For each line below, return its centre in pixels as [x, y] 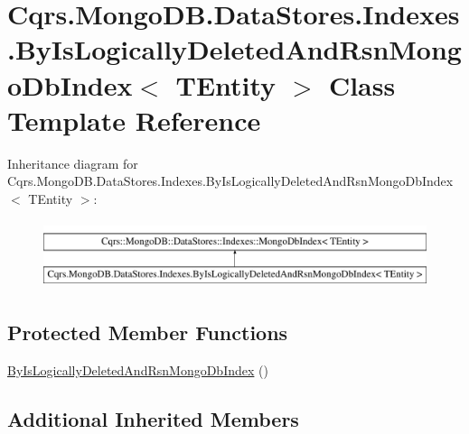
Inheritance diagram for [73, 163]
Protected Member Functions [148, 332]
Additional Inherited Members [153, 418]
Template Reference [134, 120]
